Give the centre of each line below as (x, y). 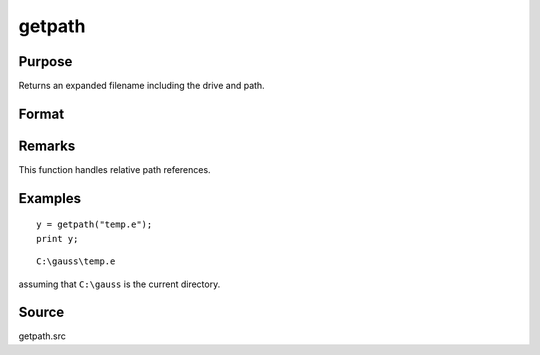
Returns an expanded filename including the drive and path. (141, 86)
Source (41, 312)
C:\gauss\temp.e (76, 261)
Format (41, 113)
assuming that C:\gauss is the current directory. (119, 284)
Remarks (47, 145)
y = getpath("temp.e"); (94, 224)
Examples (50, 198)
